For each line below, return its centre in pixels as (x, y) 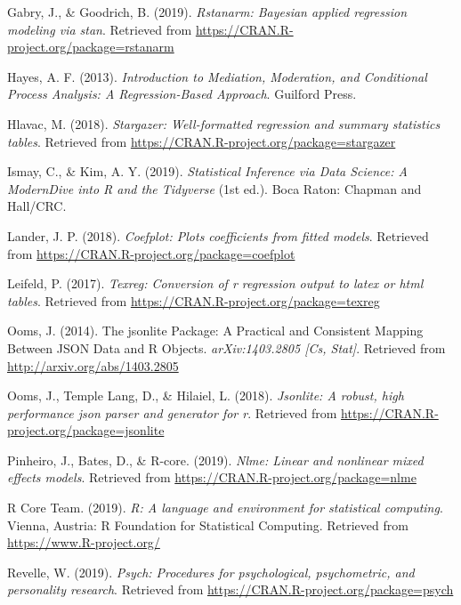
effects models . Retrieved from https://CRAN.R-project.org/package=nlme (212, 477)
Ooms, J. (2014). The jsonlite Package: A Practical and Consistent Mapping (215, 331)
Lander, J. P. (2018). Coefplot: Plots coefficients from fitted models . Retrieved (218, 235)
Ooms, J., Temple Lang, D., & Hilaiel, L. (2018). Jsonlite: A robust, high (206, 395)
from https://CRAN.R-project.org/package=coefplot (151, 253)
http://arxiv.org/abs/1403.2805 (93, 365)
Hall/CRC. (37, 206)
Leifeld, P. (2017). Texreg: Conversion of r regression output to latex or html (215, 283)
